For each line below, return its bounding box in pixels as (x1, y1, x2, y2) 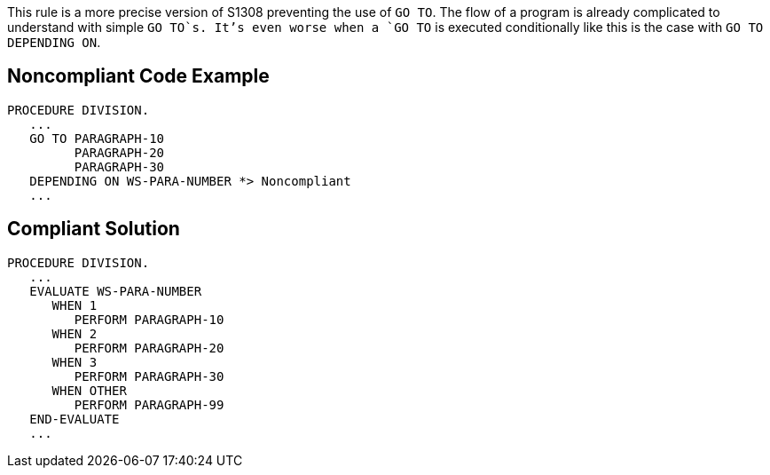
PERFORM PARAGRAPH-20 (74, 340, 224, 355)
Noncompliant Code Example (7, 65, 270, 88)
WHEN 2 (51, 326, 98, 341)
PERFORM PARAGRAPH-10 (74, 312, 224, 327)
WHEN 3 (51, 354, 98, 369)
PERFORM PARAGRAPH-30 (74, 368, 224, 384)
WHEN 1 (51, 297, 98, 313)
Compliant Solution (7, 218, 180, 241)
